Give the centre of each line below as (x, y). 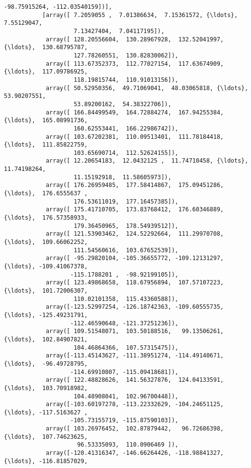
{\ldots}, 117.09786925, (46, 72)
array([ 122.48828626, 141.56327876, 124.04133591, (135, 380)
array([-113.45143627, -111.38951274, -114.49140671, (135, 356)
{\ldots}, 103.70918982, (46, 388)
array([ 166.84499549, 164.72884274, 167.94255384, (135, 112)
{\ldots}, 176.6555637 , (46, 194)
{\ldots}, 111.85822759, (46, 145)
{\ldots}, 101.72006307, (46, 290)
